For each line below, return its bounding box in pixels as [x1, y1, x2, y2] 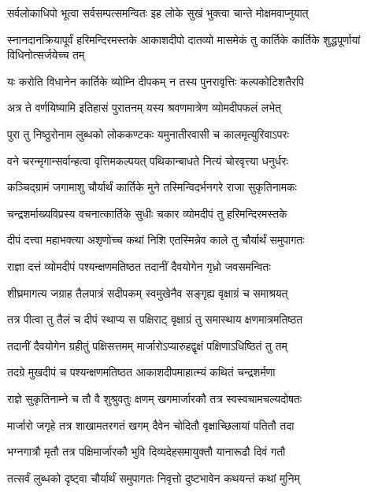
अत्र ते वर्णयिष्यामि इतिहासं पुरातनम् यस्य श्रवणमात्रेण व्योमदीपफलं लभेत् [7, 99, 281, 116]
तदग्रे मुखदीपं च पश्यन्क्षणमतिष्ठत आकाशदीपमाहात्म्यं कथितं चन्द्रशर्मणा [7, 364, 276, 380]
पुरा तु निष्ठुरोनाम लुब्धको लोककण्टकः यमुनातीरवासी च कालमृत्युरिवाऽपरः [7, 125, 289, 142]
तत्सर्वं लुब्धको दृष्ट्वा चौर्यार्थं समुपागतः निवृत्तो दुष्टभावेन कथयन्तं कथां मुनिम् [7, 469, 300, 486]
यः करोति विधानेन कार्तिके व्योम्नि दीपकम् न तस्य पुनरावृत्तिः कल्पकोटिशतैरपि [7, 72, 304, 89]
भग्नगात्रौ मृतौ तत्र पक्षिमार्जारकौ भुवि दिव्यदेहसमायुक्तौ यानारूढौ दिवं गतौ [7, 443, 286, 460]
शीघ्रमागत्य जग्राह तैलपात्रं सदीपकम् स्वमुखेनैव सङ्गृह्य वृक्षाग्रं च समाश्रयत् [7, 284, 288, 301]
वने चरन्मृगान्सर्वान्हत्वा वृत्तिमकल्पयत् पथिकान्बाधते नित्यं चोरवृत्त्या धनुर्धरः [7, 152, 288, 168]
